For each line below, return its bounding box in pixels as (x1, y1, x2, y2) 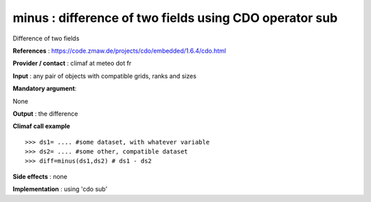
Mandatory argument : (12, 84, 77, 92)
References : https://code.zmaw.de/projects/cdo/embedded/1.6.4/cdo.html (12, 47, 227, 55)
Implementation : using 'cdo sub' (12, 185, 108, 193)
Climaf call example (12, 122, 71, 130)
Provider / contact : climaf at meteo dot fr (12, 59, 132, 68)
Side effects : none (12, 172, 68, 181)
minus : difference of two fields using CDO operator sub (12, 10, 338, 25)
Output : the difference (12, 110, 78, 118)
